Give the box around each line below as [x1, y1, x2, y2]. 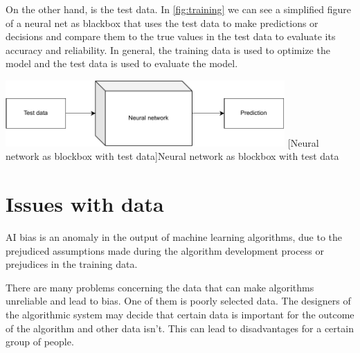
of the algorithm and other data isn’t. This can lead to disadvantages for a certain [6, 320, 354, 335]
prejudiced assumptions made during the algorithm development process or [6, 243, 324, 257]
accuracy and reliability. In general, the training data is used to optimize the [6, 42, 330, 57]
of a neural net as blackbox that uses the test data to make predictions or [6, 15, 318, 30]
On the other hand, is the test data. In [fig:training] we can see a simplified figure [6, 2, 351, 16]
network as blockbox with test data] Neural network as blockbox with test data [6, 149, 339, 163]
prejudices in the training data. [6, 257, 138, 271]
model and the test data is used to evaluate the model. [6, 56, 238, 71]
